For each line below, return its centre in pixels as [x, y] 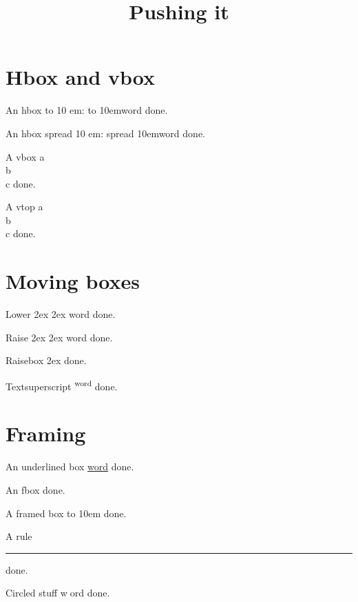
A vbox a [25, 156]
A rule [19, 536]
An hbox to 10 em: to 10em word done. [87, 110]
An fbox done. [35, 489]
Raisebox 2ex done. [46, 360]
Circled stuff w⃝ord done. [58, 593]
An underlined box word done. [70, 466]
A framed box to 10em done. [66, 513]
